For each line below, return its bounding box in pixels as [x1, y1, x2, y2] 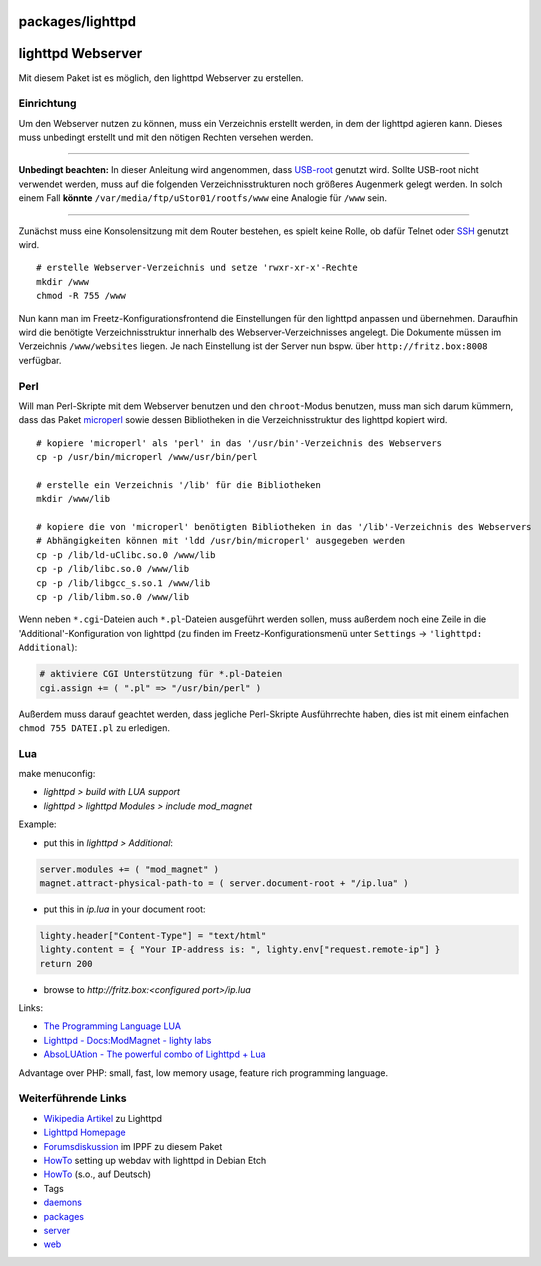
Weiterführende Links [18, 1091, 127, 1105]
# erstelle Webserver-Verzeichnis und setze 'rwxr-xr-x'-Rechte [36, 262, 359, 274]
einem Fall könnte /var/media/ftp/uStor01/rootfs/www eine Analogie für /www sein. [18, 192, 388, 204]
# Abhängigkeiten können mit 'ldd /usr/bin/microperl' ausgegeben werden [36, 535, 406, 547]
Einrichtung [18, 96, 77, 110]
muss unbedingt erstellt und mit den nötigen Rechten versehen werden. [18, 131, 314, 144]
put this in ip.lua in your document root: [43, 903, 206, 915]
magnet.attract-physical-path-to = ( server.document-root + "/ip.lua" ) [39, 877, 409, 889]
